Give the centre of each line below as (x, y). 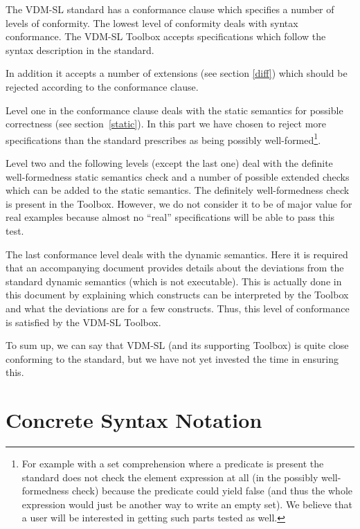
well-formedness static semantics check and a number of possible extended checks (178, 176)
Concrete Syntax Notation (134, 420)
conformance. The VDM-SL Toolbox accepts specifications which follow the (166, 36)
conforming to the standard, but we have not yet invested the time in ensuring (172, 358)
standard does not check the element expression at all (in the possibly (170, 477)
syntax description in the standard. (80, 50)
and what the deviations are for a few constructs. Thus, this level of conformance (178, 308)
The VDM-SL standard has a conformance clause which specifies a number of (170, 9)
